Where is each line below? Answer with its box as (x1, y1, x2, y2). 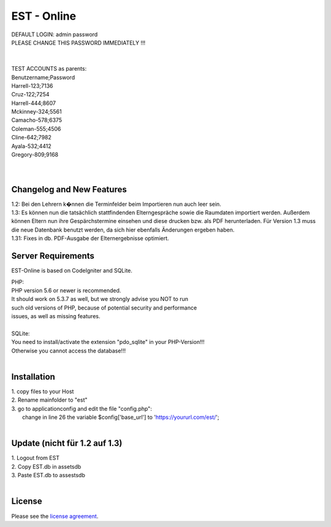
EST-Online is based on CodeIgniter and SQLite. (11, 267, 133, 275)
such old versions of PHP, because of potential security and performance (11, 304, 197, 311)
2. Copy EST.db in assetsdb (11, 463, 82, 470)
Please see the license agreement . (11, 512, 99, 520)
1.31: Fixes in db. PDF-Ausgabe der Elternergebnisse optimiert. (11, 235, 169, 242)
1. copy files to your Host (11, 388, 74, 395)
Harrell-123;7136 (11, 82, 53, 89)
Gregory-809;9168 (11, 151, 58, 158)
